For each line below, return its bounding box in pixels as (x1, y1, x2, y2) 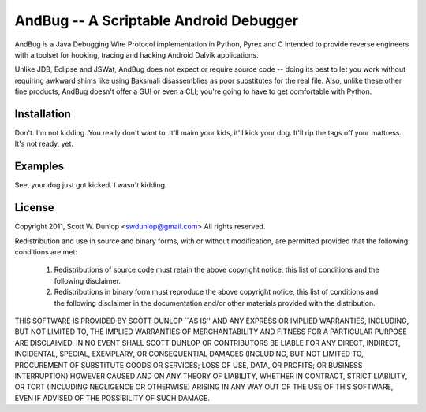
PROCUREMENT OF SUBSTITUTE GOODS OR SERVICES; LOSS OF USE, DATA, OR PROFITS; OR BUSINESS (14, 360, 363, 369)
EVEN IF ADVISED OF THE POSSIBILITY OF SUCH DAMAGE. (14, 393, 211, 403)
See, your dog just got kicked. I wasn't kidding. (14, 180, 167, 190)
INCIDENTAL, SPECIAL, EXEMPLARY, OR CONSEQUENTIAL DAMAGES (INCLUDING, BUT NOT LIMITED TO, (14, 349, 364, 358)
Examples (14, 160, 65, 173)
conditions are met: (14, 247, 78, 256)
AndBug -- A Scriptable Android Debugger (14, 12, 299, 29)
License (14, 201, 54, 214)
